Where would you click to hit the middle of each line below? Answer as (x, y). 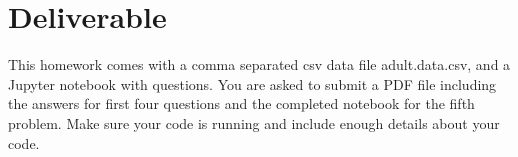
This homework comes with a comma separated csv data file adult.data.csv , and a (259, 64)
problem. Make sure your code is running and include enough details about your (254, 122)
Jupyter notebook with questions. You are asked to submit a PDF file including (252, 83)
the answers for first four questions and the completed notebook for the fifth (241, 103)
